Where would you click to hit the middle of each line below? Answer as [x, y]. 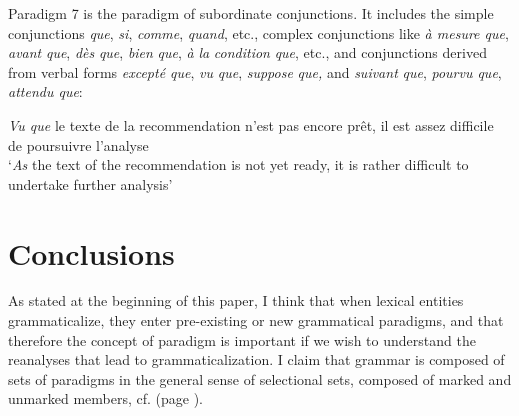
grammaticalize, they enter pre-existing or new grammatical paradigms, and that [256, 320]
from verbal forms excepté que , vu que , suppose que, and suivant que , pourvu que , [255, 71]
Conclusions [91, 252]
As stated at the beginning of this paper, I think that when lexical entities [236, 300]
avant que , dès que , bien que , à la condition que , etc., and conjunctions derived [247, 52]
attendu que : [45, 91]
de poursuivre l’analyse [78, 144]
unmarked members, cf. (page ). [105, 398]
